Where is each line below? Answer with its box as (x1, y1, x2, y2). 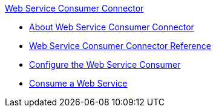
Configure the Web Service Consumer (29, 59, 181, 70)
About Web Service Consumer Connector (29, 22, 194, 32)
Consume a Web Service (29, 78, 128, 88)
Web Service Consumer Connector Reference (29, 41, 211, 51)
